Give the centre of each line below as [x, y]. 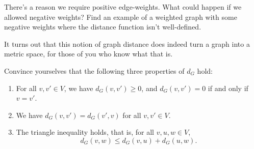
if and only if [228, 88]
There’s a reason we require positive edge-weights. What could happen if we [123, 7]
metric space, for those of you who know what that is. [88, 54]
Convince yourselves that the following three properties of [94, 70]
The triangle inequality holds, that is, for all [85, 132]
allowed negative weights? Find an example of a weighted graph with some [121, 17]
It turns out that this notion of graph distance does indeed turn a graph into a [127, 43]
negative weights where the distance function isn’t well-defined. [103, 27]
